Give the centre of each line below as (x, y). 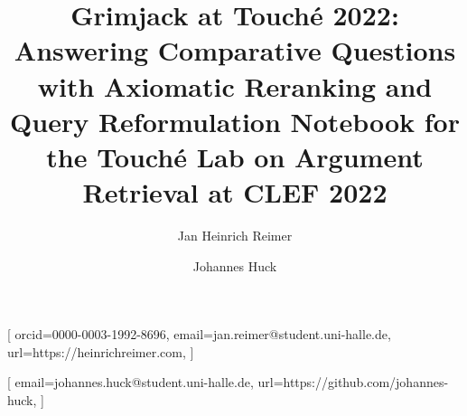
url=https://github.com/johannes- (353, 382)
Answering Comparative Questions (235, 50)
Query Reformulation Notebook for (235, 121)
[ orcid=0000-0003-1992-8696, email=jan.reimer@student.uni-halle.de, (199, 334)
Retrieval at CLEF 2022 (235, 192)
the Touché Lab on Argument (235, 156)
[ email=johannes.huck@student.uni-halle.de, (131, 382)
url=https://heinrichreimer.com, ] (101, 351)
